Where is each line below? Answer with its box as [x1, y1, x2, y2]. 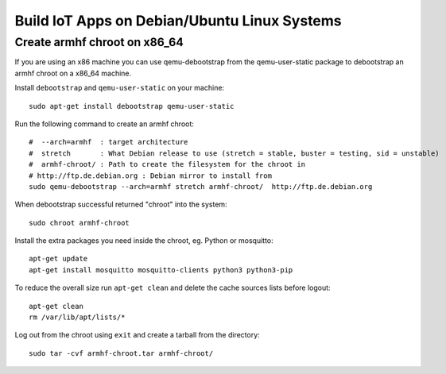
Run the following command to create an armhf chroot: [14, 119, 195, 129]
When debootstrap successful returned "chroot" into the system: [14, 199, 227, 210]
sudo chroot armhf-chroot [29, 218, 130, 227]
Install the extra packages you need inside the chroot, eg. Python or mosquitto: [14, 236, 273, 245]
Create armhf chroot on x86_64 [14, 35, 184, 49]
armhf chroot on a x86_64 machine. [14, 68, 132, 78]
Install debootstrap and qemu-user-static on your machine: [14, 83, 225, 93]
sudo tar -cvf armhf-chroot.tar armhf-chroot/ [29, 349, 214, 357]
